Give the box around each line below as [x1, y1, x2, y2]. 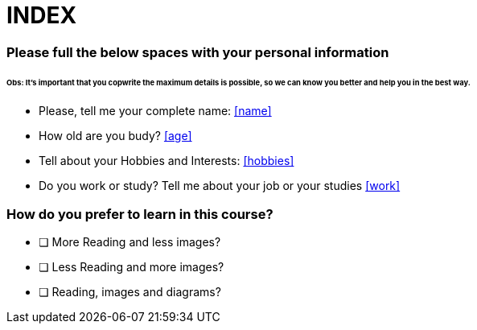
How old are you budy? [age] [39, 129, 192, 143]
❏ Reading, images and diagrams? [39, 285, 221, 299]
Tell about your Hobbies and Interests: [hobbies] [39, 154, 294, 168]
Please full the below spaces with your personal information [6, 43, 389, 60]
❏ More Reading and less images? [39, 235, 221, 250]
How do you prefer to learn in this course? [6, 205, 273, 222]
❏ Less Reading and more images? [39, 260, 224, 274]
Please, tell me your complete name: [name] [39, 104, 272, 118]
